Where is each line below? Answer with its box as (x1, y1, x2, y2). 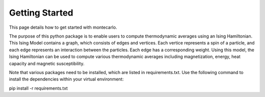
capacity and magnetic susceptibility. (9, 60, 84, 66)
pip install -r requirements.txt (9, 85, 68, 91)
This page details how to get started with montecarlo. (9, 24, 117, 30)
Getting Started (9, 7, 74, 18)
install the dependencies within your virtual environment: (9, 76, 124, 82)
